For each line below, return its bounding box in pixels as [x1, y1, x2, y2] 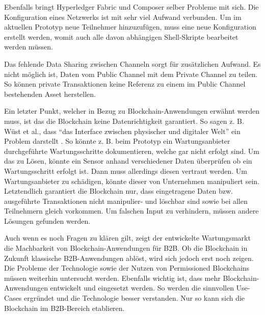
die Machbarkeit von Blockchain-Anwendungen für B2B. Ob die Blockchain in [4, 243, 248, 253]
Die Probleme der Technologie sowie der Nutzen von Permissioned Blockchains [4, 262, 250, 273]
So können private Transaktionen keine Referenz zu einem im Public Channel [4, 78, 246, 89]
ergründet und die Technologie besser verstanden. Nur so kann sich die [24, 293, 245, 303]
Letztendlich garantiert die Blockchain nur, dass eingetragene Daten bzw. [4, 186, 233, 196]
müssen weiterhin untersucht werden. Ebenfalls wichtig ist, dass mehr [4, 272, 221, 283]
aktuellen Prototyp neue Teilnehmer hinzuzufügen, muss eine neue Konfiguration [4, 21, 256, 32]
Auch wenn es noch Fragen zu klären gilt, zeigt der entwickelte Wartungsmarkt [4, 232, 251, 243]
